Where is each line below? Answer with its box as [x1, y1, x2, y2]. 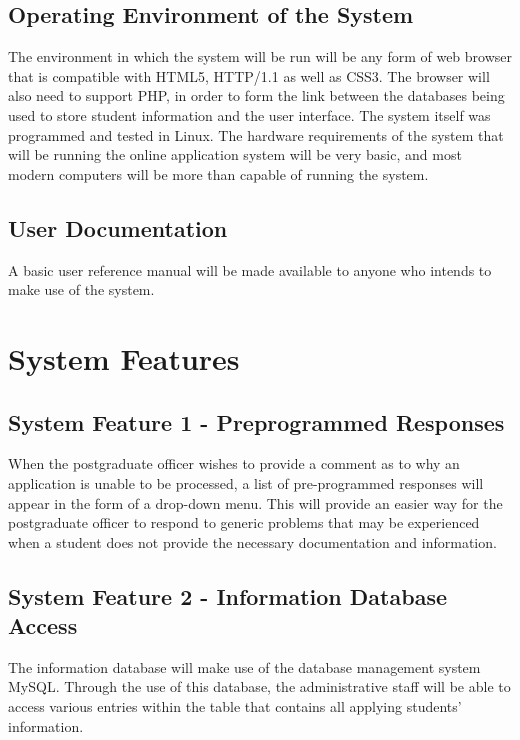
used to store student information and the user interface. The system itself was [8, 104, 491, 125]
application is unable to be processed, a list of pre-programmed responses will [8, 472, 484, 493]
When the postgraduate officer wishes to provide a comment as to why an [8, 453, 460, 474]
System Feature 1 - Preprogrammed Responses [8, 406, 505, 437]
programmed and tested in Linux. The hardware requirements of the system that [8, 124, 504, 145]
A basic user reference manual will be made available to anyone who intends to [8, 259, 492, 280]
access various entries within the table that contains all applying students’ [8, 696, 462, 717]
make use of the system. [8, 279, 155, 300]
